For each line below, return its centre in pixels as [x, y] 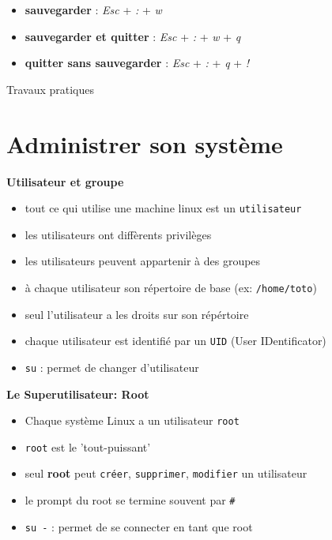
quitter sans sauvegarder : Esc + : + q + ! [137, 63]
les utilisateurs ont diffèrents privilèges [118, 234]
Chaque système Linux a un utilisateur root [132, 420]
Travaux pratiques [51, 89]
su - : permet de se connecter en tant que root [139, 526]
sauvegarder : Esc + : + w [93, 9]
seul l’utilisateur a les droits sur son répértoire [137, 314]
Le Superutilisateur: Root [78, 394]
